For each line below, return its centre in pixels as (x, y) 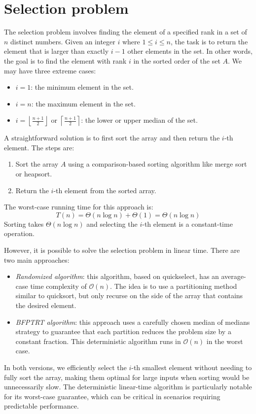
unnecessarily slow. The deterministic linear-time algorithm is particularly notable (128, 387)
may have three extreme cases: (50, 70)
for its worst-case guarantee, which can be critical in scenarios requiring (112, 396)
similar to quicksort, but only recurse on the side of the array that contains (129, 295)
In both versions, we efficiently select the (65, 367)
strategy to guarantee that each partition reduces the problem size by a (123, 331)
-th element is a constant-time (187, 224)
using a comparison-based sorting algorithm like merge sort (158, 164)
